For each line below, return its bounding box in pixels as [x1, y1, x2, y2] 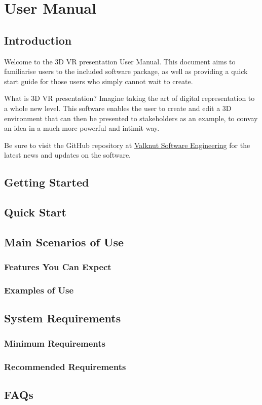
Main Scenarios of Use [4, 234, 124, 249]
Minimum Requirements [4, 337, 105, 349]
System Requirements [4, 310, 121, 326]
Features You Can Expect [4, 261, 111, 273]
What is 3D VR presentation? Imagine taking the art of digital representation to [4, 93, 255, 103]
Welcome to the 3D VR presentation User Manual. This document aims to [4, 56, 236, 66]
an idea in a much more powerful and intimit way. [4, 123, 160, 133]
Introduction [4, 32, 72, 48]
